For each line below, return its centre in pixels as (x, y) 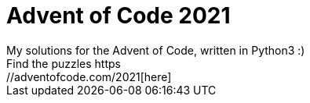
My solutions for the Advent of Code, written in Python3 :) (156, 50)
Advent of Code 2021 (119, 16)
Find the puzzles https (64, 63)
